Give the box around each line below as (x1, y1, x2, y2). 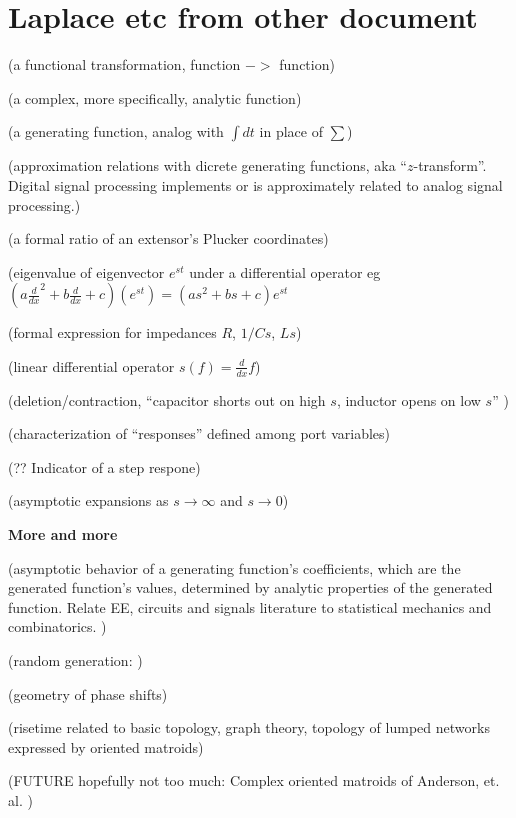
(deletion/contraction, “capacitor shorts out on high (8, 389, 326, 410)
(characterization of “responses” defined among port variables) (8, 423, 391, 444)
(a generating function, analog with (8, 121, 224, 142)
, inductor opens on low (336, 389, 481, 410)
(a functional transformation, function (8, 54, 241, 75)
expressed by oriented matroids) (8, 736, 204, 757)
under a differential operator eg (189, 261, 381, 282)
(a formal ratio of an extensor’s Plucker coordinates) (8, 228, 329, 249)
